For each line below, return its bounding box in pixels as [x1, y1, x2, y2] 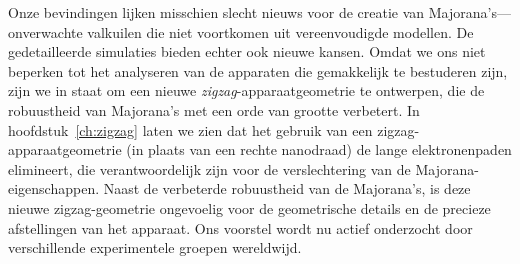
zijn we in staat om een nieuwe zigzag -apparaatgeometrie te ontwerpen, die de [8, 80, 485, 101]
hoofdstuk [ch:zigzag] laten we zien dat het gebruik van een [8, 119, 373, 140]
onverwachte [8, 21, 83, 42]
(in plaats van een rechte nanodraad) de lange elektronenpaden [126, 139, 512, 160]
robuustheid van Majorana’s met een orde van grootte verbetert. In [8, 99, 420, 120]
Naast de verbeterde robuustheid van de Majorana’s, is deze [103, 178, 471, 199]
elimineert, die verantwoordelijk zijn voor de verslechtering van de [8, 158, 411, 179]
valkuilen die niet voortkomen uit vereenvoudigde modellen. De [87, 21, 474, 42]
